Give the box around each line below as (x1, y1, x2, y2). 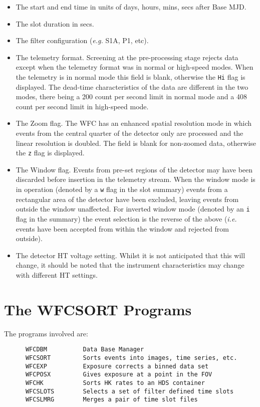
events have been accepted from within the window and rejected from (16, 223, 229, 234)
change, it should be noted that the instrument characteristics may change (16, 260, 244, 270)
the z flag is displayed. (16, 147, 85, 158)
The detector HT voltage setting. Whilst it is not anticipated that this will (16, 250, 245, 260)
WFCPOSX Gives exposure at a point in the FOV (25, 371, 212, 378)
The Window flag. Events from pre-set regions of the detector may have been (16, 164, 253, 174)
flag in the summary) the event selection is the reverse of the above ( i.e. (16, 213, 237, 224)
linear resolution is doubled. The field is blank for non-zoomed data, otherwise (16, 137, 256, 148)
